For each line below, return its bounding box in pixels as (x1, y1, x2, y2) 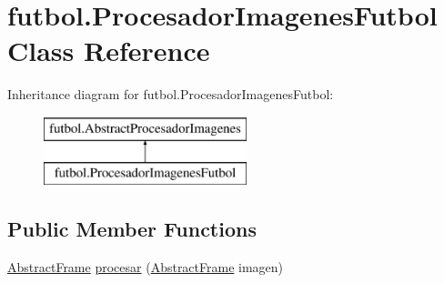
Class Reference (7, 32, 210, 69)
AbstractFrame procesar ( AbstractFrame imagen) (7, 258, 284, 277)
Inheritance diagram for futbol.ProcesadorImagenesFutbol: (7, 85, 334, 104)
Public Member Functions (7, 215, 257, 243)
